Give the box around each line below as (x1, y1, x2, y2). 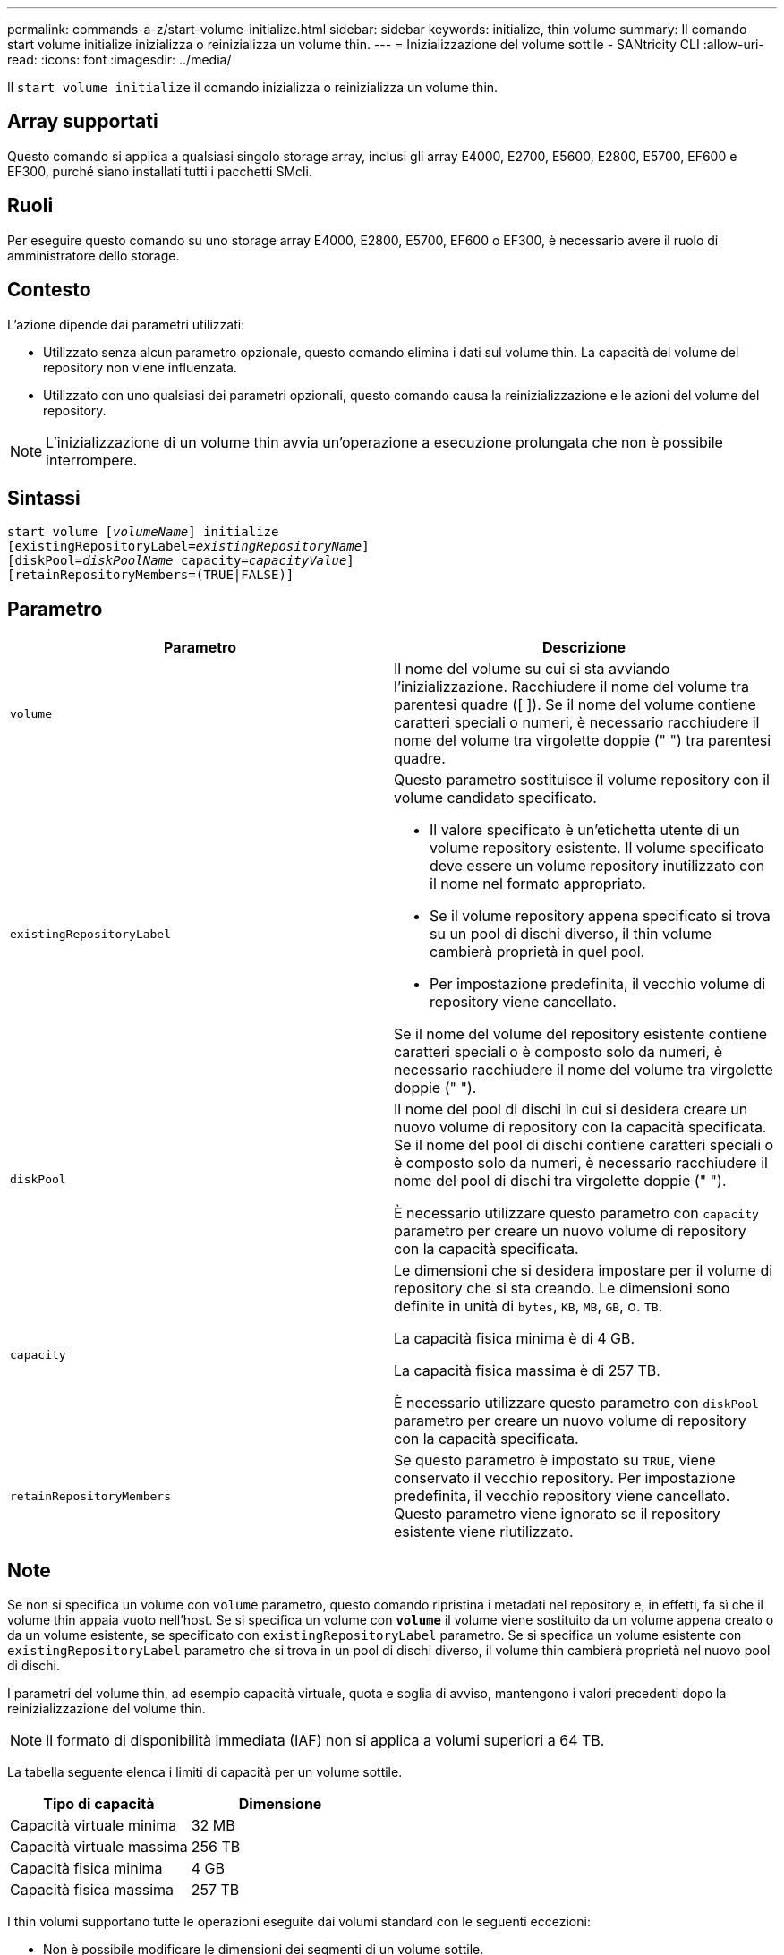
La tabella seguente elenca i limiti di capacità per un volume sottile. (7, 1764, 403, 1780)
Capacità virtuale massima (10, 1838, 188, 1857)
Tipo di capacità (43, 1795, 155, 1814)
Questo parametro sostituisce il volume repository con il (394, 771, 770, 790)
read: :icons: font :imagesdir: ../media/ (7, 52, 232, 67)
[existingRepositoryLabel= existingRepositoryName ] (7, 539, 370, 554)
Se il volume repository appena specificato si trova (430, 907, 771, 926)
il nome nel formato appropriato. (430, 875, 646, 893)
